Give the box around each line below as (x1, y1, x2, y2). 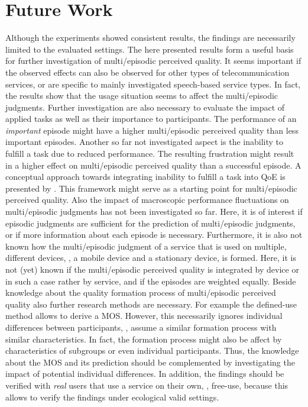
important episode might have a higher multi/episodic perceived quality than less (5, 124, 299, 136)
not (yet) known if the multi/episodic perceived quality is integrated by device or (5, 263, 299, 275)
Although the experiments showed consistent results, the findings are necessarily (5, 31, 296, 44)
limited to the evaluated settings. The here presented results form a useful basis (5, 43, 294, 55)
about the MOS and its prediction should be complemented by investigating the (5, 356, 295, 368)
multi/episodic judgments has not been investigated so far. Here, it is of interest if (5, 205, 303, 218)
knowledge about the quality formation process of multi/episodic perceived (5, 286, 276, 299)
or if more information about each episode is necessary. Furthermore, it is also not (5, 228, 303, 241)
